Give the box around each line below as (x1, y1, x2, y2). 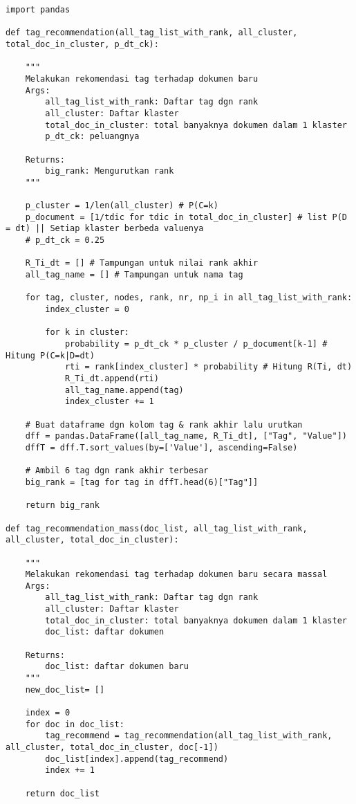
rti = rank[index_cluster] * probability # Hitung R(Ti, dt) (64, 362, 353, 372)
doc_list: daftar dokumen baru (45, 661, 189, 672)
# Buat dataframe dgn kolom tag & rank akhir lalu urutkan (25, 419, 303, 430)
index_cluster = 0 (45, 304, 129, 315)
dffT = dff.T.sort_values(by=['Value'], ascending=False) (25, 442, 298, 453)
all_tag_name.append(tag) (64, 385, 184, 395)
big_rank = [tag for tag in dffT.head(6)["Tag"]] (25, 477, 259, 487)
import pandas (6, 5, 71, 15)
